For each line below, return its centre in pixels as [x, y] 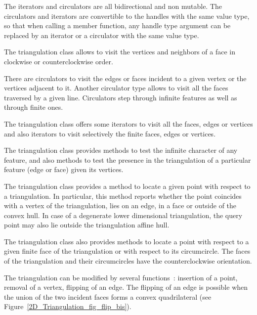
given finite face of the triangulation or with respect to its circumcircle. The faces [127, 251]
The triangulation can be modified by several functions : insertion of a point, [121, 277]
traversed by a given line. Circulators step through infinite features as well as [121, 97]
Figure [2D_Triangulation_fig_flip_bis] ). [68, 306]
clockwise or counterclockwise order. [59, 61]
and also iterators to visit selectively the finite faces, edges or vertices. [110, 133]
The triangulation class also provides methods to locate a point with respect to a [127, 241]
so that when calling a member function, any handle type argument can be [117, 25]
